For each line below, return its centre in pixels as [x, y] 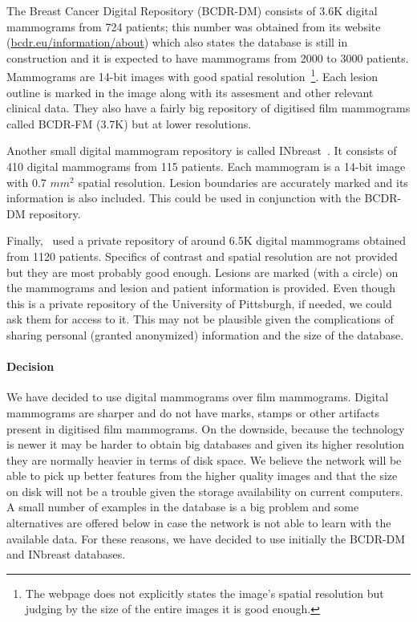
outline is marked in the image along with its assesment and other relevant [190, 92]
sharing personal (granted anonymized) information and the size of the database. [205, 334]
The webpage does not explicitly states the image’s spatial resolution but [204, 593]
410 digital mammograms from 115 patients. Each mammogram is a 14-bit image [206, 166]
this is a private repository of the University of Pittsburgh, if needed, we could [199, 303]
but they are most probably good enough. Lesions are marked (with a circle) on [202, 272]
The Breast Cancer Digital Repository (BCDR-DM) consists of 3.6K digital [192, 10]
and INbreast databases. [66, 554]
